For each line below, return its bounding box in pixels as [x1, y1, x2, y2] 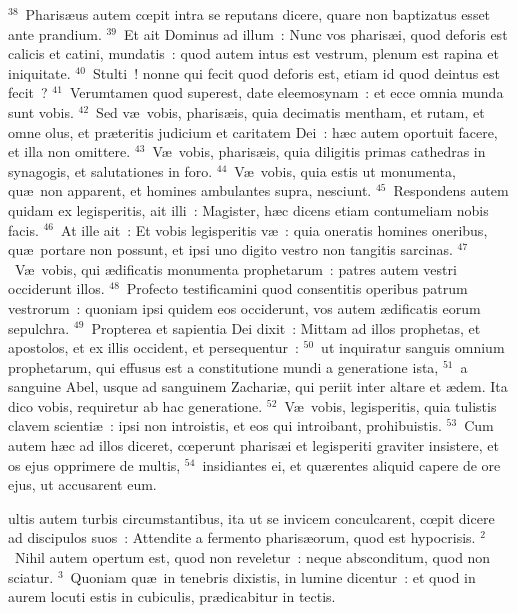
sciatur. [8, 566, 54, 587]
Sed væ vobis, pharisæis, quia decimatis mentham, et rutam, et [96, 101, 485, 122]
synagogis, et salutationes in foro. [8, 160, 213, 181]
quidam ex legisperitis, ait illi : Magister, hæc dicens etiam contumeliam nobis [8, 199, 489, 220]
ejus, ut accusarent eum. [8, 474, 157, 495]
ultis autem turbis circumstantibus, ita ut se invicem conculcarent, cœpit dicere [8, 507, 495, 528]
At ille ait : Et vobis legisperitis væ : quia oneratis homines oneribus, [61, 219, 488, 240]
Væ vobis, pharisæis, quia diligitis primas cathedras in [152, 141, 486, 162]
